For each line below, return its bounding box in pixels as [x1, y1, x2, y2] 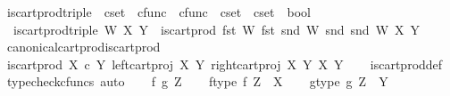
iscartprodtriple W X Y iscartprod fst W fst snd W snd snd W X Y [12, 20, 421, 38]
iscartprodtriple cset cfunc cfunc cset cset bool [6, 3, 311, 20]
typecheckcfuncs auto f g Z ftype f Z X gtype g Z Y [6, 72, 388, 91]
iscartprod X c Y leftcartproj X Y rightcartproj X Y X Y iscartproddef [6, 54, 443, 73]
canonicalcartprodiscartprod [6, 37, 161, 56]
